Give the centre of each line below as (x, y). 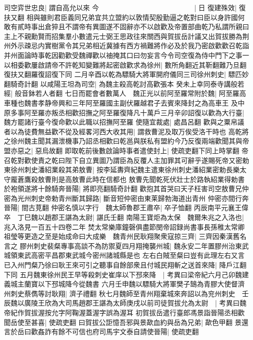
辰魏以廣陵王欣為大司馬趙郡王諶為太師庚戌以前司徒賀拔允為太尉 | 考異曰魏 (125, 303)
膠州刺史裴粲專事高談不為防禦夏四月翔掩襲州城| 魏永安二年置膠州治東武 (134, 245)
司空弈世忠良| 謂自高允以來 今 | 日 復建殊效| (120, 7)
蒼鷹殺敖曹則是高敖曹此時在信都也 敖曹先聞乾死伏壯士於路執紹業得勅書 (131, 179)
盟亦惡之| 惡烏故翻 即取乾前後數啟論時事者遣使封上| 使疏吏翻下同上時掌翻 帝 (126, 150)
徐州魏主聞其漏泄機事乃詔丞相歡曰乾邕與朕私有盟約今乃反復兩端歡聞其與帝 (130, 141)
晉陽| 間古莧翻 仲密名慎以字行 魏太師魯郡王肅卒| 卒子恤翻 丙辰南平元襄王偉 (126, 207)
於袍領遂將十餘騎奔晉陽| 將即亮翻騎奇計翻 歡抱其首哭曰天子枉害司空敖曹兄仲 (126, 188)
